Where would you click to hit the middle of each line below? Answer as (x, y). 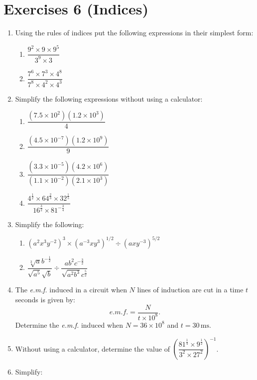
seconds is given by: (45, 299)
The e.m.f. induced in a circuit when (71, 290)
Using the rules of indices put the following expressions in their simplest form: (134, 33)
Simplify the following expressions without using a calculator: (109, 98)
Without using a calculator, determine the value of (92, 348)
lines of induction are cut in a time (190, 290)
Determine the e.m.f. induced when (69, 324)
